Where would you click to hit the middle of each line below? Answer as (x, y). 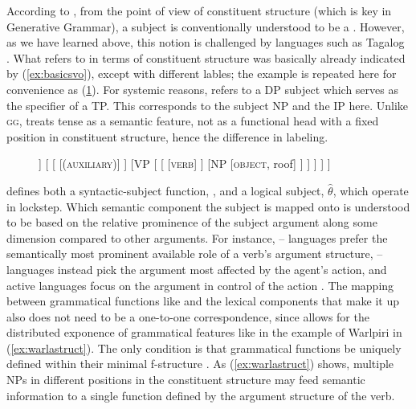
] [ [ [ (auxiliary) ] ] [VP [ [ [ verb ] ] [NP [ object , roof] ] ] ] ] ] (185, 164)
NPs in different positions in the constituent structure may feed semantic (186, 380)
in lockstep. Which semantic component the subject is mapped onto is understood (208, 206)
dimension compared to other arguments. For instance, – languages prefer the (197, 237)
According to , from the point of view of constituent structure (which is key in (199, 10)
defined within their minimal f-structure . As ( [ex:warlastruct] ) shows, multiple (200, 364)
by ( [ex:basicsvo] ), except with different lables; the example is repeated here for (202, 74)
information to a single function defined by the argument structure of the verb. (201, 395)
